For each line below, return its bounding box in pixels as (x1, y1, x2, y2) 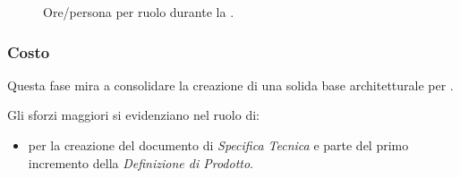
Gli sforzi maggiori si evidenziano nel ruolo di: (7, 106, 260, 124)
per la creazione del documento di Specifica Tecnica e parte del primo (28, 136, 409, 154)
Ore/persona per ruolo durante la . (43, 3, 234, 21)
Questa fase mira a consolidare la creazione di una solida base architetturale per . (7, 75, 454, 94)
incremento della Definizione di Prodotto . (28, 153, 254, 172)
